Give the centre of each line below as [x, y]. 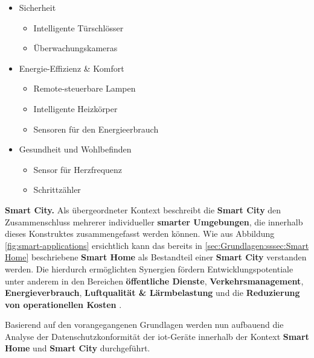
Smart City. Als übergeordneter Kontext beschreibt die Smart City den [143, 209]
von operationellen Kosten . [63, 304]
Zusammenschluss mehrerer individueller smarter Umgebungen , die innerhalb [154, 221]
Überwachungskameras [75, 48]
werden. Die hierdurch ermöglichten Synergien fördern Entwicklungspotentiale [149, 268]
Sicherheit [37, 7]
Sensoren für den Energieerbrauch [96, 129]
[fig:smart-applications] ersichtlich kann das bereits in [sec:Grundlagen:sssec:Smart [157, 245]
